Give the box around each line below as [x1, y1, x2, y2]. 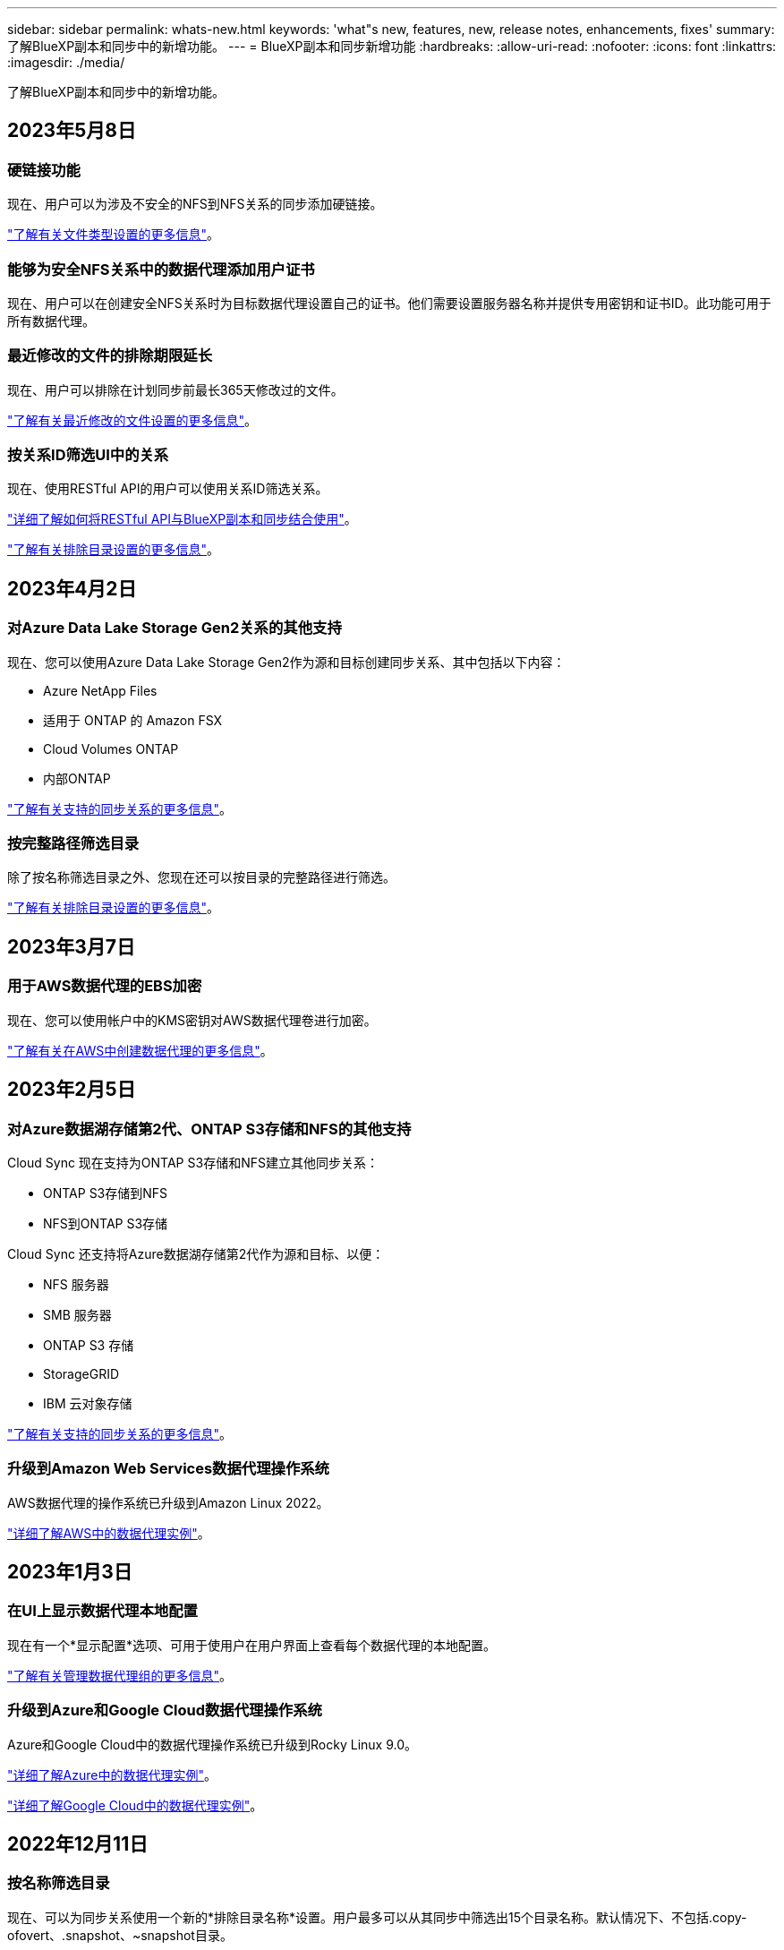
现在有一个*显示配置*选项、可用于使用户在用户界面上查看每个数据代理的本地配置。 [7, 1637, 497, 1653]
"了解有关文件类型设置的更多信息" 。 [7, 227, 220, 243]
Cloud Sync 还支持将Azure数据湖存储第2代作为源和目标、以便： [7, 1245, 385, 1262]
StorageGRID [43, 1365, 120, 1381]
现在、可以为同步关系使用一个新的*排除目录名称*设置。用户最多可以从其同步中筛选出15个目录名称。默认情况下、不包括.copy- [7, 1909, 747, 1925]
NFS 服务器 [43, 1276, 109, 1292]
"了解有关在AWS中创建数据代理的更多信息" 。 [7, 1042, 273, 1058]
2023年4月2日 [7, 577, 137, 600]
